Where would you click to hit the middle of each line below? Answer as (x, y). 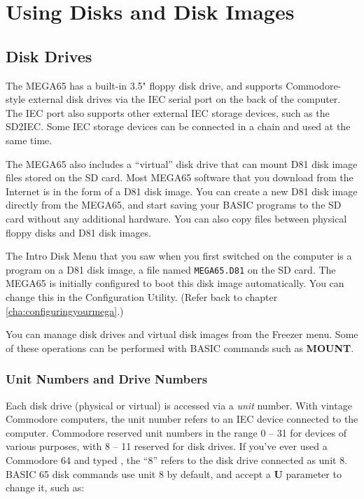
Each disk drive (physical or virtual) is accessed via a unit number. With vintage (179, 405)
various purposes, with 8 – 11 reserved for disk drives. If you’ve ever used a (167, 446)
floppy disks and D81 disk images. (78, 232)
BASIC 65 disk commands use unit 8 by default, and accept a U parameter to (174, 473)
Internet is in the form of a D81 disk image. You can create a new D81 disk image (182, 191)
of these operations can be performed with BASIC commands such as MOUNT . (180, 347)
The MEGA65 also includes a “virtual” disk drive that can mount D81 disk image (182, 163)
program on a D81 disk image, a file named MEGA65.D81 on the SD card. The (171, 269)
